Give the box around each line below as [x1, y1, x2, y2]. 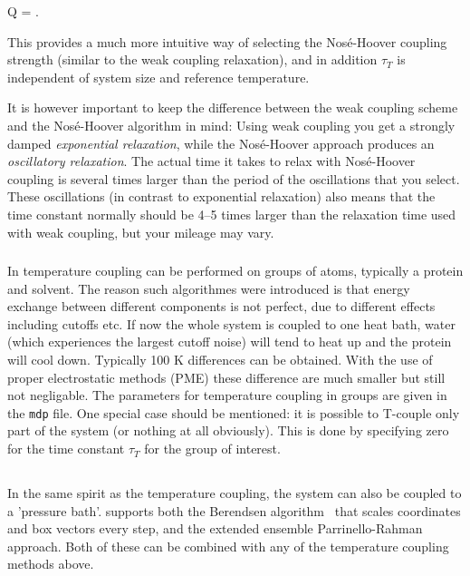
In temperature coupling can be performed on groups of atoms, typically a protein [7, 261, 464, 280]
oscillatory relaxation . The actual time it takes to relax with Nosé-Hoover [7, 151, 416, 171]
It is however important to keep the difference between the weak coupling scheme [7, 98, 458, 117]
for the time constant [7, 439, 125, 458]
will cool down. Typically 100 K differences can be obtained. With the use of [7, 350, 433, 369]
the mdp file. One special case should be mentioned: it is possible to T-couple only [7, 403, 460, 422]
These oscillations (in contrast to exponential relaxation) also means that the [7, 187, 436, 206]
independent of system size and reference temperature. [7, 67, 310, 86]
